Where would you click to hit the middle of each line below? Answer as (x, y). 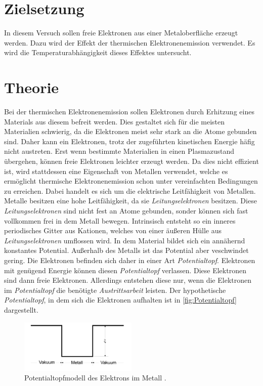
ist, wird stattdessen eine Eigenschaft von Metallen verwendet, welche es (116, 171)
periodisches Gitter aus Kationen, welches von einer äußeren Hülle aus (113, 230)
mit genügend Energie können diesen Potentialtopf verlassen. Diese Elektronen (125, 270)
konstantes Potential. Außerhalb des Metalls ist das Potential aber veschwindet (126, 250)
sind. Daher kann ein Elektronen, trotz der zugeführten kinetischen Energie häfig (129, 141)
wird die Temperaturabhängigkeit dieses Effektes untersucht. (98, 52)
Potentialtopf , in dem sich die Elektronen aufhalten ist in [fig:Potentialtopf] (120, 300)
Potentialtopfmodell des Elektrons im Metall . (95, 378)
